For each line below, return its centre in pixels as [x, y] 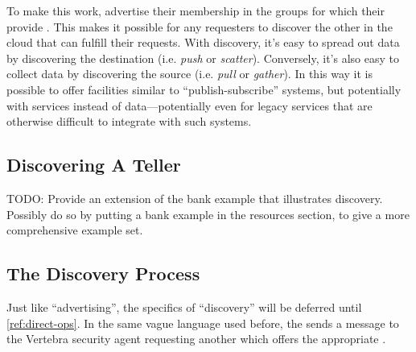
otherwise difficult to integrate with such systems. [129, 121]
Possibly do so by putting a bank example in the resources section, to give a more [208, 214]
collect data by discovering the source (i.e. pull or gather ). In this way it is [190, 74]
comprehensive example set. [75, 230]
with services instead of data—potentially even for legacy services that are [189, 105]
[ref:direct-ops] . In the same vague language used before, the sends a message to [203, 323]
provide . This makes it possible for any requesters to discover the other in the [200, 26]
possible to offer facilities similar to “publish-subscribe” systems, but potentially [204, 89]
